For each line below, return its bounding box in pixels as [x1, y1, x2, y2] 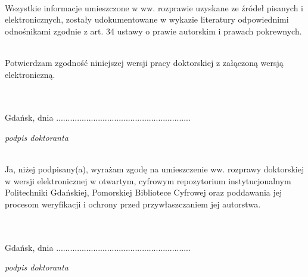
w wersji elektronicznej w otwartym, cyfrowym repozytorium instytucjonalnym [5, 174, 291, 187]
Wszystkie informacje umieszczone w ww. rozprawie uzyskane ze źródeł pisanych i [5, 1, 304, 14]
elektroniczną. [5, 68, 55, 80]
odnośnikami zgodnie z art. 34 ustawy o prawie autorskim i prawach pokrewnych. [5, 24, 302, 37]
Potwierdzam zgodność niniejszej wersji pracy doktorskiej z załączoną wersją [5, 56, 284, 68]
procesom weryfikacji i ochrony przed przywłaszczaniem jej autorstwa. [5, 197, 261, 210]
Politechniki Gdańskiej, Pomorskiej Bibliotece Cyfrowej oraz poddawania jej [5, 186, 282, 199]
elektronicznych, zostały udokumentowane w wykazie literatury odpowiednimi [5, 13, 289, 26]
